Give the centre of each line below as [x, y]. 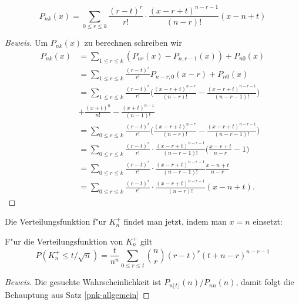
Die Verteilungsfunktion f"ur [56, 221]
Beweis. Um [26, 43]
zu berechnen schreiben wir [133, 43]
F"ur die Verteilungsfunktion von [64, 241]
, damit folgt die [265, 282]
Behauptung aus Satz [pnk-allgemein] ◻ [77, 294]
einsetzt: [268, 221]
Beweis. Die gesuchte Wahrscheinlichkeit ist [83, 282]
